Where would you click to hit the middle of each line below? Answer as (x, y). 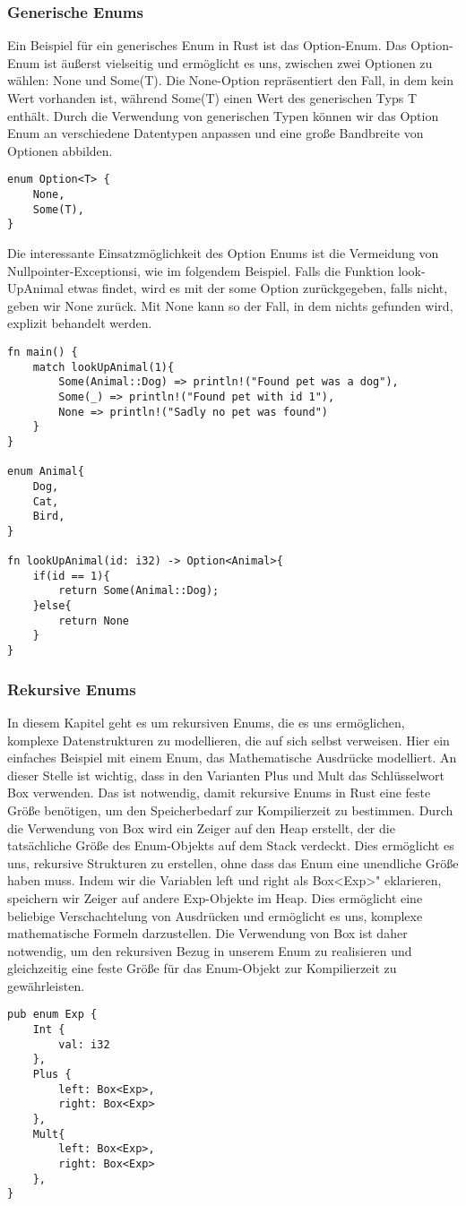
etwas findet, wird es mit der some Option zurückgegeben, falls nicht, (258, 288)
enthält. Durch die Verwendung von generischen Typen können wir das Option (223, 115)
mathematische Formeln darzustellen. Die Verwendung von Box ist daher (207, 933)
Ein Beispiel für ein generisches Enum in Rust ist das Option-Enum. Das (207, 45)
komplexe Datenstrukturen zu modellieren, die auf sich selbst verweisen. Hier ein (229, 740)
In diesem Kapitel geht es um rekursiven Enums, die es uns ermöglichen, (206, 722)
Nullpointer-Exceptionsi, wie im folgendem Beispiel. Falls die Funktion (201, 270)
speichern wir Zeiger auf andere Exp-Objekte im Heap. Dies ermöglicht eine (215, 897)
